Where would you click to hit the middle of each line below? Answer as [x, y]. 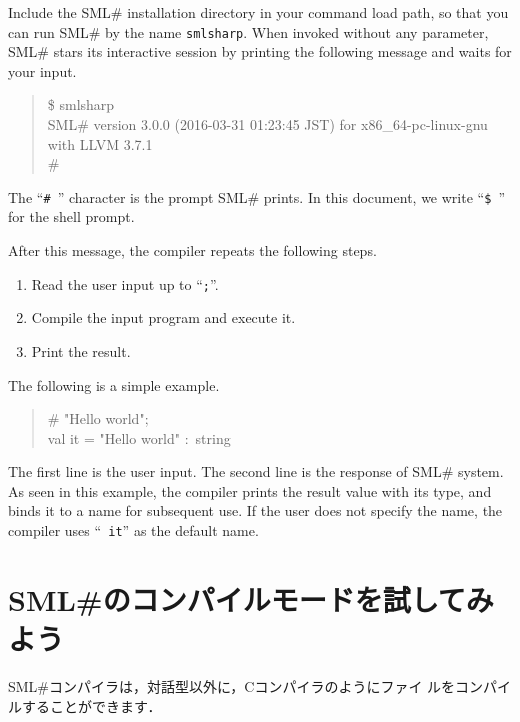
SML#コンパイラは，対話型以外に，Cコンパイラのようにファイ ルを [232, 686]
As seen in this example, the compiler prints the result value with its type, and [250, 490]
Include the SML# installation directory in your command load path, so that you [258, 12]
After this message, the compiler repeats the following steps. [192, 250]
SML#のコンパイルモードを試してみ [251, 598]
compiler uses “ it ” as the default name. [133, 530]
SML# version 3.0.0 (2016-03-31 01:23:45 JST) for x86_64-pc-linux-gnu [267, 124]
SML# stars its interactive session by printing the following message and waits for [260, 51]
